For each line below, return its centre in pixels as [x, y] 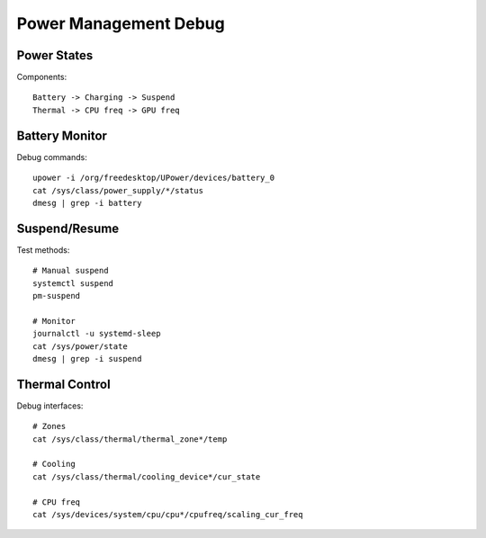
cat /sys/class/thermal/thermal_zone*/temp [130, 439]
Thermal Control [64, 384]
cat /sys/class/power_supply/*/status [118, 190]
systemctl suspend [73, 283]
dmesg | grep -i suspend [87, 359]
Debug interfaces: [50, 406]
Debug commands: [52, 157]
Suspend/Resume [68, 228]
